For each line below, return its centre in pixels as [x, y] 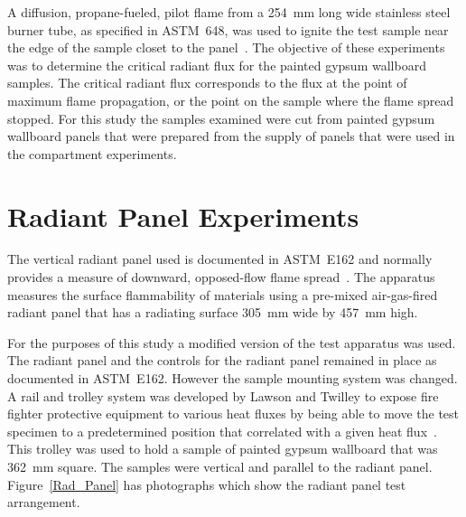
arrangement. [44, 502]
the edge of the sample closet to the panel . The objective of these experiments [226, 47]
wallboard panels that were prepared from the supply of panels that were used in [231, 136]
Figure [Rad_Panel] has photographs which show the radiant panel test [207, 484]
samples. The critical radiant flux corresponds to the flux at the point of [207, 83]
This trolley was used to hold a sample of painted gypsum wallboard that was [223, 449]
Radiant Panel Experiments [183, 216]
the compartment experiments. [92, 153]
